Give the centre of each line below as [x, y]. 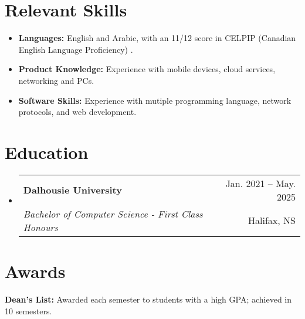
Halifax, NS [272, 220]
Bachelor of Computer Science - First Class [113, 213]
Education [47, 152]
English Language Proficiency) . [76, 49]
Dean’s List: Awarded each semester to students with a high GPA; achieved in [148, 299]
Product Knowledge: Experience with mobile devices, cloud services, [147, 69]
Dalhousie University [72, 190]
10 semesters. [28, 310]
